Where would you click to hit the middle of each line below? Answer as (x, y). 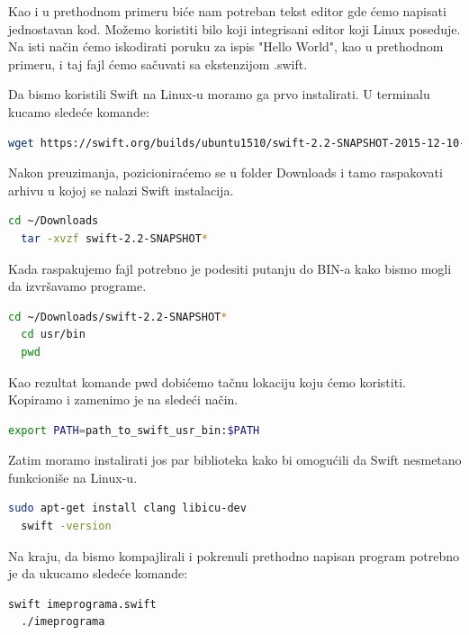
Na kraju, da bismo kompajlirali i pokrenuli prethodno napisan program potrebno (234, 555)
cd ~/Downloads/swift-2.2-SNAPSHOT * (118, 317)
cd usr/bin (53, 335)
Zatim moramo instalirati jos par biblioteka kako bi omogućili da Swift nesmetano (235, 460)
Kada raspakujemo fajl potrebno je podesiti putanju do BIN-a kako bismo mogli (230, 268)
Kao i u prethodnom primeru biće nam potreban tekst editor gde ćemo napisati (227, 11)
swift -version (66, 526)
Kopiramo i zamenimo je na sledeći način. (123, 399)
